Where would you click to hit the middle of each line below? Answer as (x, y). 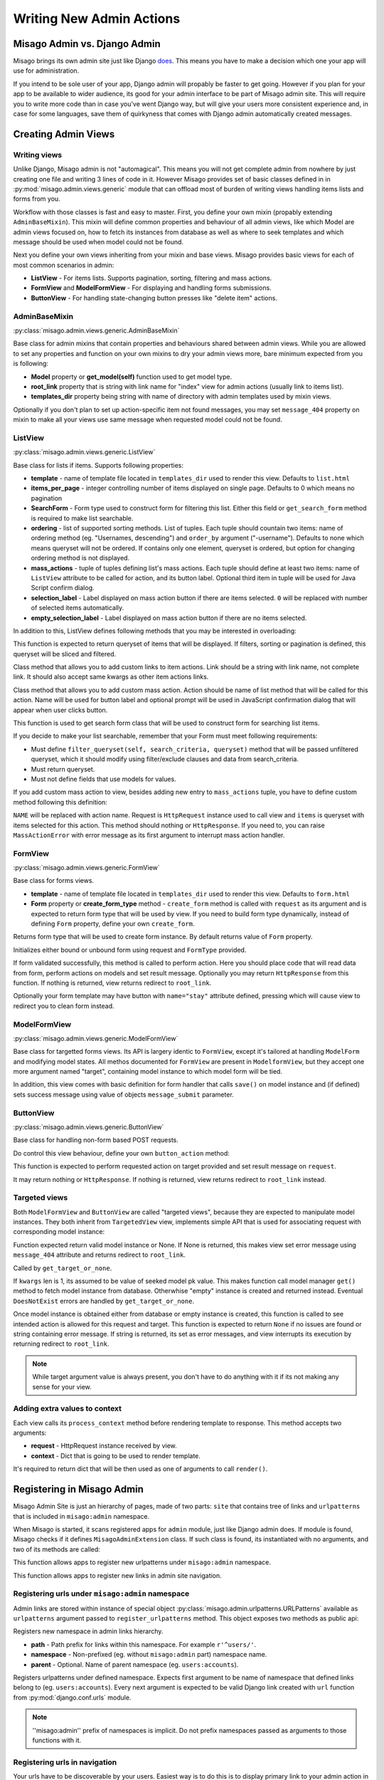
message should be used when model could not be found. (98, 241)
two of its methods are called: (57, 1549)
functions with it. (57, 1740)
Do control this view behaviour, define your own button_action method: (122, 1153)
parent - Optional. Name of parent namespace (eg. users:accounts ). (135, 1664)
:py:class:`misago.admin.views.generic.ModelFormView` (96, 1038)
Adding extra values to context (68, 1408)
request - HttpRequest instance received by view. (104, 1446)
